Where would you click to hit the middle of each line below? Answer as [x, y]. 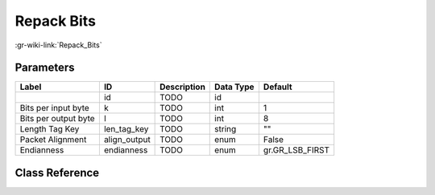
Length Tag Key [50, 129]
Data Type [234, 87]
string [226, 129]
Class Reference [57, 173]
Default [278, 87]
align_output [127, 140]
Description [182, 87]
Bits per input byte [55, 108]
